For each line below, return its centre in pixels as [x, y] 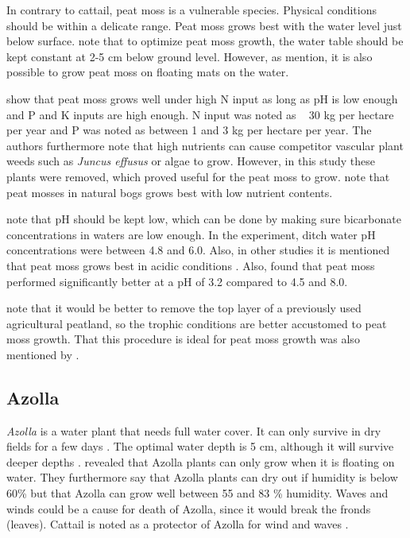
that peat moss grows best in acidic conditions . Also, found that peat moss [191, 265]
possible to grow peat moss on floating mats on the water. [148, 72]
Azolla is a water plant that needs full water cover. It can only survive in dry [194, 430]
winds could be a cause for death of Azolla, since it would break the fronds [189, 508]
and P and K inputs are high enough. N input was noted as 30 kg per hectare [200, 114]
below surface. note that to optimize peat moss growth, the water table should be [205, 41]
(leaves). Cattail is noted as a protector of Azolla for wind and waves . [178, 524]
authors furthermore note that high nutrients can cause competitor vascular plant [205, 145]
